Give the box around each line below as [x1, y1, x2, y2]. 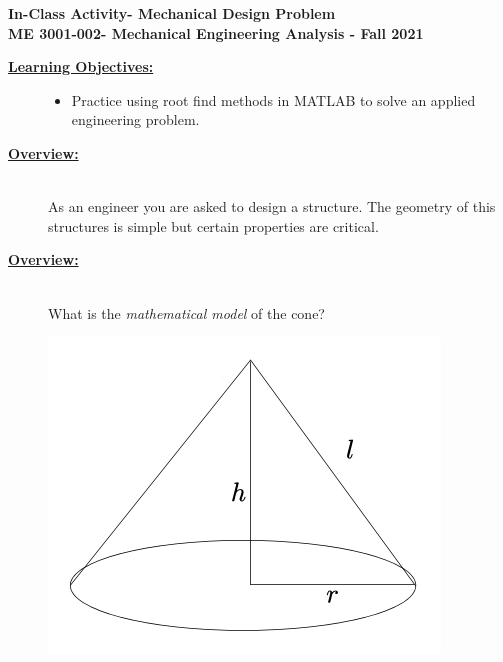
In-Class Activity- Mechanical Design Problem [8, 3, 336, 23]
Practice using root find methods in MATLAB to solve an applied [71, 89, 476, 110]
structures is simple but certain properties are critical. [48, 215, 379, 236]
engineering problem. [71, 109, 200, 130]
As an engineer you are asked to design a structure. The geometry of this [48, 196, 496, 217]
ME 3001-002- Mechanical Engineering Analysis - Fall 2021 [8, 22, 424, 43]
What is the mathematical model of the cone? [48, 302, 325, 323]
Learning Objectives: [8, 56, 154, 77]
